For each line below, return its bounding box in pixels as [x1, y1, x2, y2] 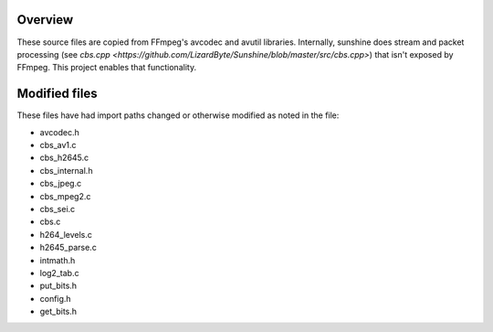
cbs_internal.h [39, 165, 93, 176]
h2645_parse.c [39, 242, 98, 253]
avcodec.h [39, 126, 79, 137]
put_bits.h [39, 280, 78, 292]
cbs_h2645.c [39, 152, 89, 164]
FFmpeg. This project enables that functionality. [16, 62, 196, 73]
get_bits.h [39, 306, 78, 317]
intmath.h [39, 254, 76, 265]
